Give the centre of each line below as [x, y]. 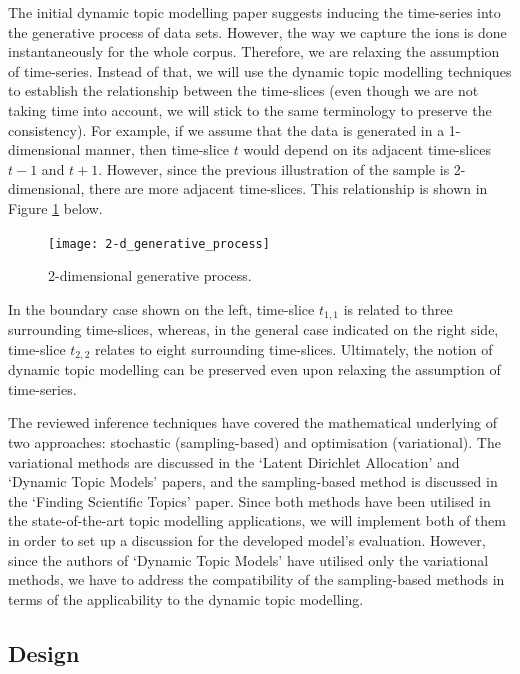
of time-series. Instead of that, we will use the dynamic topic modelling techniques [260, 70]
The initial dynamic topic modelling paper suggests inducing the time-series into [254, 12]
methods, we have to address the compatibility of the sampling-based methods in [256, 579]
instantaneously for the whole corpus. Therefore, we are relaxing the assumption [254, 51]
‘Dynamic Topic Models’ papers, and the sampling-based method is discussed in [253, 481]
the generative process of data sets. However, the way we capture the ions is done [257, 31]
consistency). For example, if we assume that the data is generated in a [226, 129]
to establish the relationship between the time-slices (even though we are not [243, 90]
